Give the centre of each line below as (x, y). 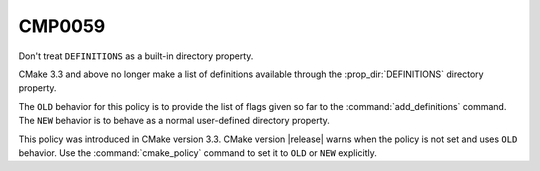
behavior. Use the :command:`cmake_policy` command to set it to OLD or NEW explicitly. (197, 152)
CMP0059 (62, 26)
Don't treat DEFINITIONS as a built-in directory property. (136, 56)
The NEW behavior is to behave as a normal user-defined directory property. (174, 121)
